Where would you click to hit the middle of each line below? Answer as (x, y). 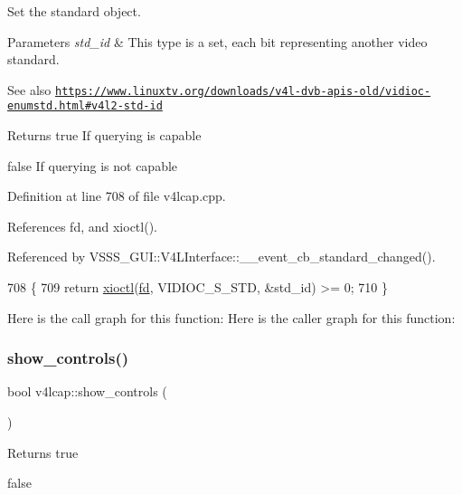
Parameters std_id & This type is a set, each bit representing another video (217, 41)
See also (29, 89)
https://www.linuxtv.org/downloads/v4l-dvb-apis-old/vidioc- (243, 91)
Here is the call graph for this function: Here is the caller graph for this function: (231, 317)
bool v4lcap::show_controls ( (87, 391)
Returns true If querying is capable (104, 135)
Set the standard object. (74, 11)
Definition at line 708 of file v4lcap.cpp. (117, 196)
